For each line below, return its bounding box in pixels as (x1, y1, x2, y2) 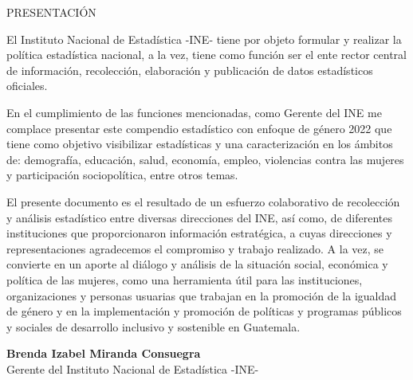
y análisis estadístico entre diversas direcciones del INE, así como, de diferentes (6, 209, 392, 225)
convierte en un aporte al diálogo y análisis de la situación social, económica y (6, 256, 388, 272)
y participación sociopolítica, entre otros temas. (6, 166, 238, 183)
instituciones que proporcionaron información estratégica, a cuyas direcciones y (6, 225, 392, 241)
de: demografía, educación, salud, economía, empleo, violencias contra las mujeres (6, 151, 404, 167)
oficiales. (6, 77, 48, 94)
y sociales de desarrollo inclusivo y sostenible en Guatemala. (6, 318, 301, 335)
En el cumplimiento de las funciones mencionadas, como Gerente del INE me (6, 104, 382, 120)
